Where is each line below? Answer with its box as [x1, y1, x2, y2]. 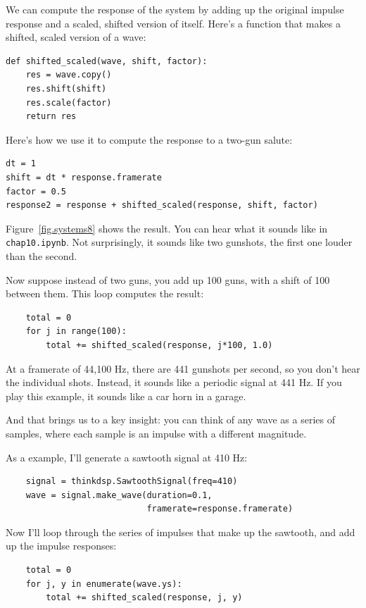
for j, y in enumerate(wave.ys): [25, 578, 182, 589]
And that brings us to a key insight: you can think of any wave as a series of [6, 412, 335, 427]
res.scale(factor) [25, 97, 112, 108]
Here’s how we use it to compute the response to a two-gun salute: [6, 132, 293, 147]
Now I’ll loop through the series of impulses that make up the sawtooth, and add [6, 524, 355, 539]
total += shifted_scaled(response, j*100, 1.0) [46, 340, 273, 350]
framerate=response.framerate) [146, 504, 294, 514]
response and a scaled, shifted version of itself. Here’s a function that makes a [6, 15, 341, 30]
